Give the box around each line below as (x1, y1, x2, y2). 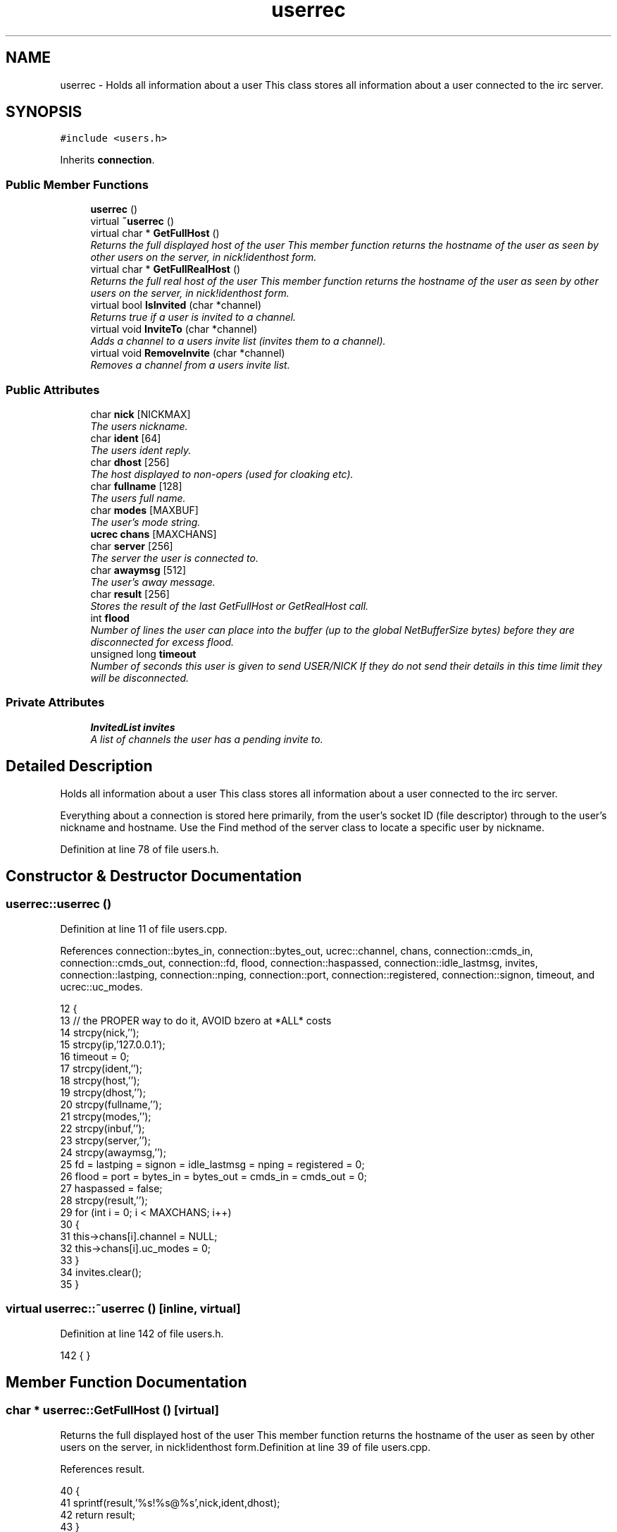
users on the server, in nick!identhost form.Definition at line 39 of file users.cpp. (60, 1440, 431, 1453)
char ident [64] (90, 431, 161, 444)
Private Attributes (6, 695, 105, 710)
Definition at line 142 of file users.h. (60, 1327, 224, 1340)
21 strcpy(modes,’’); (60, 1110, 151, 1122)
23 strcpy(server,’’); (60, 1134, 151, 1146)
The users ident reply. (90, 443, 192, 456)
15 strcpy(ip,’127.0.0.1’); (60, 1038, 166, 1050)
